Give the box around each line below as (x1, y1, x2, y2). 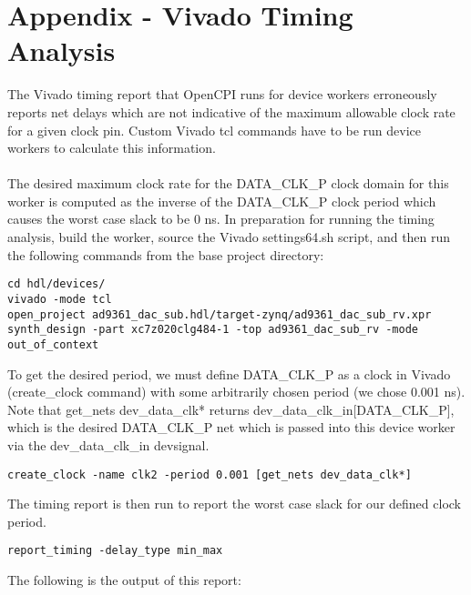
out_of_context (7, 338, 99, 351)
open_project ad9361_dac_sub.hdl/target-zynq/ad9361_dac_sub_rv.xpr (7, 308, 432, 321)
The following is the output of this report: (7, 570, 241, 589)
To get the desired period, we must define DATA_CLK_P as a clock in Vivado (7, 364, 451, 383)
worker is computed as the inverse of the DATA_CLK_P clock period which (7, 191, 436, 210)
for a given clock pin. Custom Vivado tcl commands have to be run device (7, 120, 422, 139)
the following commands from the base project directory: (7, 245, 324, 264)
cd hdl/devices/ (7, 277, 106, 291)
